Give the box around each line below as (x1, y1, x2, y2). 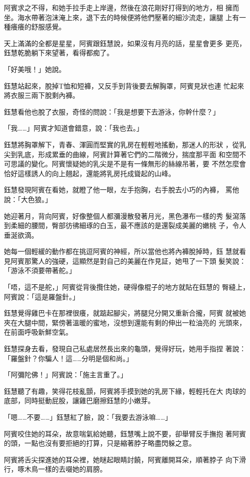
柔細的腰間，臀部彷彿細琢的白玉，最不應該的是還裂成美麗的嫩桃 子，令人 (10, 220, 246, 230)
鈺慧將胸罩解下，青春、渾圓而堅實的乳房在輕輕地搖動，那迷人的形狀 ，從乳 (4, 139, 246, 149)
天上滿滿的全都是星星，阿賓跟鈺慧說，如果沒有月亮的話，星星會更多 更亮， (4, 38, 246, 48)
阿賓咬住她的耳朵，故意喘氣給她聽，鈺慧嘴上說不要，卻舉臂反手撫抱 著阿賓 (4, 428, 246, 438)
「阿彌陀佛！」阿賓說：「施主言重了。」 (4, 369, 127, 380)
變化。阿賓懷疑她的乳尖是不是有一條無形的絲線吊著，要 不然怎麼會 (31, 159, 246, 169)
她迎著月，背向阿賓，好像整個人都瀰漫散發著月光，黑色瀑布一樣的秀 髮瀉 (4, 210, 239, 221)
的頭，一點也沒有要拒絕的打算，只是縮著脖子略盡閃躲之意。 (4, 438, 196, 448)
